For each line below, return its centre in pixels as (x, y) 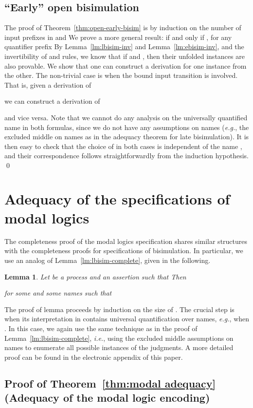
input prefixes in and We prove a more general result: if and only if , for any (118, 37)
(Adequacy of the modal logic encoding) (107, 398)
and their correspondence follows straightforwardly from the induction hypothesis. (126, 156)
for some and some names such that (58, 293)
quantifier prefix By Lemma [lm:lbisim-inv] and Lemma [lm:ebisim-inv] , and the (124, 46)
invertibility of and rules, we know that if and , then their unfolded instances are (125, 56)
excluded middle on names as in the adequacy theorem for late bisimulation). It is (127, 137)
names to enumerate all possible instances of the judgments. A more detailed (119, 347)
